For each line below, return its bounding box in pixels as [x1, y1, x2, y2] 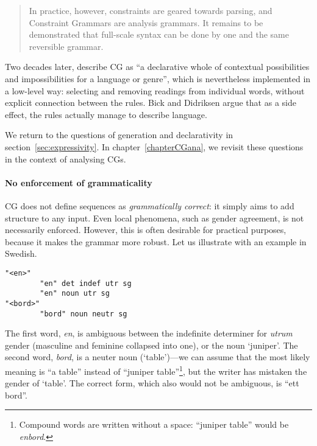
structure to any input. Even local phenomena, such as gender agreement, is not [5, 211, 304, 224]
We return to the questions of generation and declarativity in [5, 128, 233, 141]
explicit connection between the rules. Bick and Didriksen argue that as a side [5, 96, 296, 109]
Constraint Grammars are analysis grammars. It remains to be [29, 16, 263, 29]
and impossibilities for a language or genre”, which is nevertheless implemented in [5, 72, 311, 85]
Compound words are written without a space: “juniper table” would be [19, 418, 289, 431]
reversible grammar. [29, 40, 104, 52]
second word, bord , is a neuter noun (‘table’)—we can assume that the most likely [5, 350, 310, 363]
